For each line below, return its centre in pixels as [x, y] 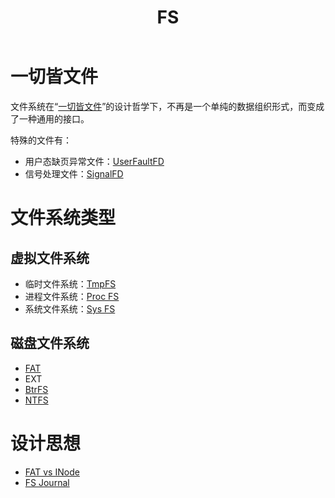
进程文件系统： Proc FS [72, 296]
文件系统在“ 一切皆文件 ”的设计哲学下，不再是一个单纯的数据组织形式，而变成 [167, 106]
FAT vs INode [52, 472]
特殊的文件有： [41, 140]
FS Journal [47, 482]
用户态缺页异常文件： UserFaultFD [94, 161]
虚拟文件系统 [50, 257]
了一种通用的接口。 [50, 118]
